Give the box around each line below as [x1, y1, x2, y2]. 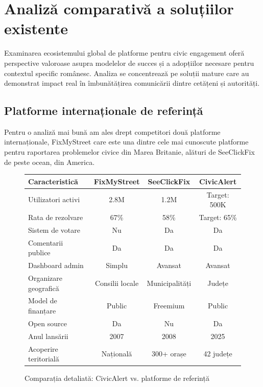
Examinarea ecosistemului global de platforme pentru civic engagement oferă [4, 47, 245, 58]
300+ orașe [151, 348, 186, 359]
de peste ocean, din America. [4, 156, 95, 167]
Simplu [106, 260, 128, 271]
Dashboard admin [28, 260, 84, 271]
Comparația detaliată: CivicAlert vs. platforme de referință [25, 373, 209, 383]
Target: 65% [199, 212, 237, 223]
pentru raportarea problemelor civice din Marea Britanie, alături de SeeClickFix [4, 147, 255, 157]
